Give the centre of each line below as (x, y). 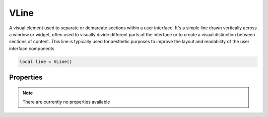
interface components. (32, 48)
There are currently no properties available (66, 102)
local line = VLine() (46, 61)
